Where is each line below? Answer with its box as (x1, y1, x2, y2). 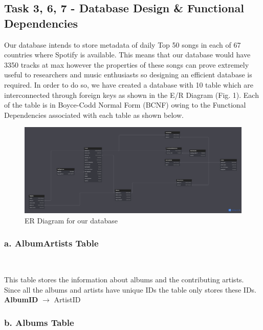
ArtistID (54, 294, 81, 305)
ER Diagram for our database (25, 215, 118, 225)
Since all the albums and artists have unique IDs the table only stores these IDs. (4, 284, 256, 295)
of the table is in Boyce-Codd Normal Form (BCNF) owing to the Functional (4, 99, 246, 110)
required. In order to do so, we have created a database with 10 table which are (4, 79, 253, 90)
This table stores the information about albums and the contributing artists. (4, 274, 244, 285)
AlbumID (4, 294, 38, 305)
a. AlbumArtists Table (4, 237, 99, 250)
